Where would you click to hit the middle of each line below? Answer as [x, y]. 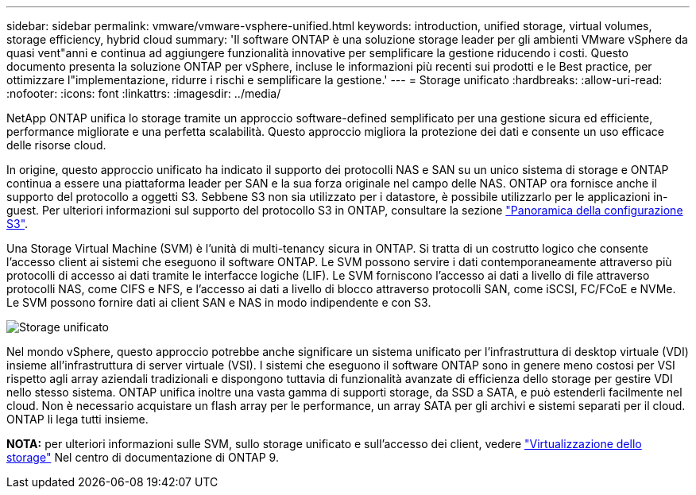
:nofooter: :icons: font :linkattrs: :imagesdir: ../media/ [144, 93]
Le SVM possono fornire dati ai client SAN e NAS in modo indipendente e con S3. [219, 302]
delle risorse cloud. [56, 145]
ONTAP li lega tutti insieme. [77, 419]
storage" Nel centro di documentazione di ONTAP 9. [143, 457]
